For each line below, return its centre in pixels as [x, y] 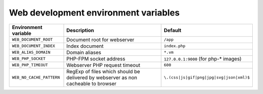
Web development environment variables [94, 13]
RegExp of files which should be [103, 71]
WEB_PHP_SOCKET [29, 59]
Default [173, 30]
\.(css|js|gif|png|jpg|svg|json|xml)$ [207, 78]
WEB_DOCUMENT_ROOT [32, 39]
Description [80, 30]
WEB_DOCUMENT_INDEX [34, 46]
